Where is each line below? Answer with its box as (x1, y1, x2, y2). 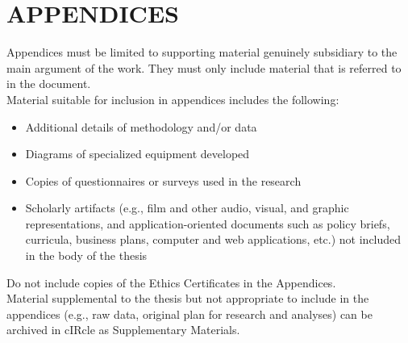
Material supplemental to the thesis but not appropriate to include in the (6, 290, 369, 307)
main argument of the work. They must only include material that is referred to (6, 59, 402, 76)
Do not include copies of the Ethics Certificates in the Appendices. (6, 274, 336, 291)
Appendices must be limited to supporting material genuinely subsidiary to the (6, 44, 398, 61)
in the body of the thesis (25, 247, 148, 264)
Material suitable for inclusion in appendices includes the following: (6, 90, 339, 107)
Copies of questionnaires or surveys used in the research (25, 172, 302, 189)
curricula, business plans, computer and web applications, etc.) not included (25, 231, 402, 248)
